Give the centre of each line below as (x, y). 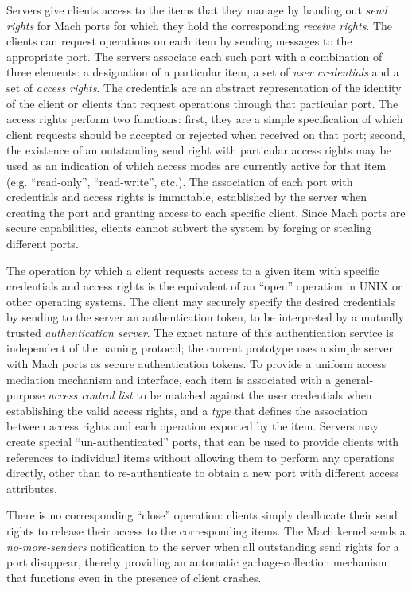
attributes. (32, 488)
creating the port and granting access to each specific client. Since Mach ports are (206, 212)
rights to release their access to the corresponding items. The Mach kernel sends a (206, 531)
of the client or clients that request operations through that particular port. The (202, 103)
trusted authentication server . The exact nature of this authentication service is (200, 332)
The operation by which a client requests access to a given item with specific (193, 270)
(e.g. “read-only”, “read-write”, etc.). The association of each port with (180, 181)
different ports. (43, 243)
